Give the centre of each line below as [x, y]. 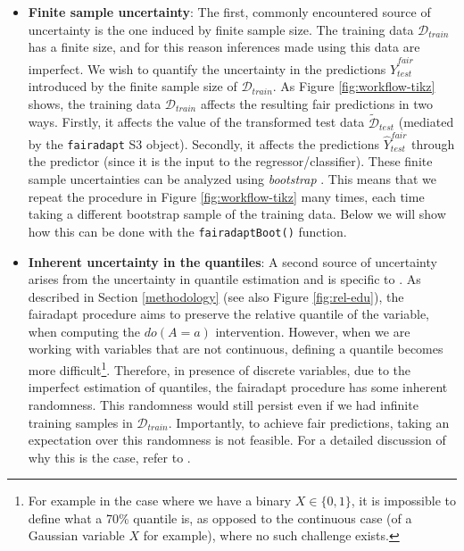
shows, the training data [95, 103]
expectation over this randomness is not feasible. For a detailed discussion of [237, 440]
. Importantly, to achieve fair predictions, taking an [309, 422]
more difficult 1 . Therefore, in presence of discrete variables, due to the [220, 368]
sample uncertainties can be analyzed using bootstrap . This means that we [232, 179]
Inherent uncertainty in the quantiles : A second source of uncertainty [232, 261]
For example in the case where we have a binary [160, 501]
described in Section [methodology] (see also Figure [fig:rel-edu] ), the [216, 296]
